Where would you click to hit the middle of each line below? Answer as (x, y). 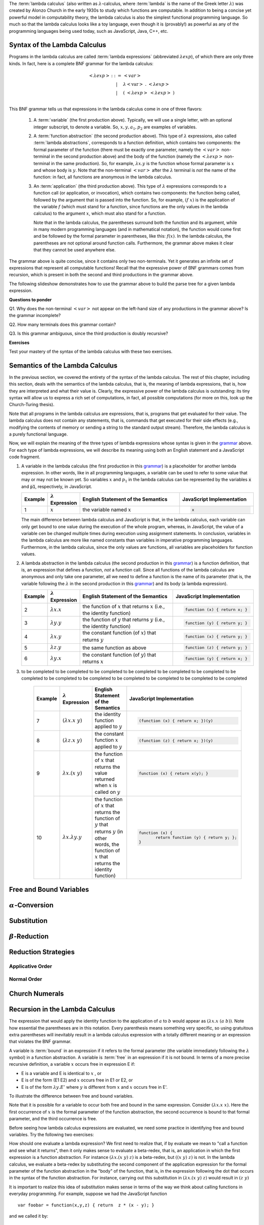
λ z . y (56, 648)
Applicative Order (31, 966)
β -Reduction (29, 936)
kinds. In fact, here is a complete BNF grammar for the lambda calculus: (81, 63)
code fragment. (25, 457)
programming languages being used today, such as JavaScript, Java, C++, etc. (89, 31)
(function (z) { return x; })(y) (176, 741)
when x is (106, 785)
